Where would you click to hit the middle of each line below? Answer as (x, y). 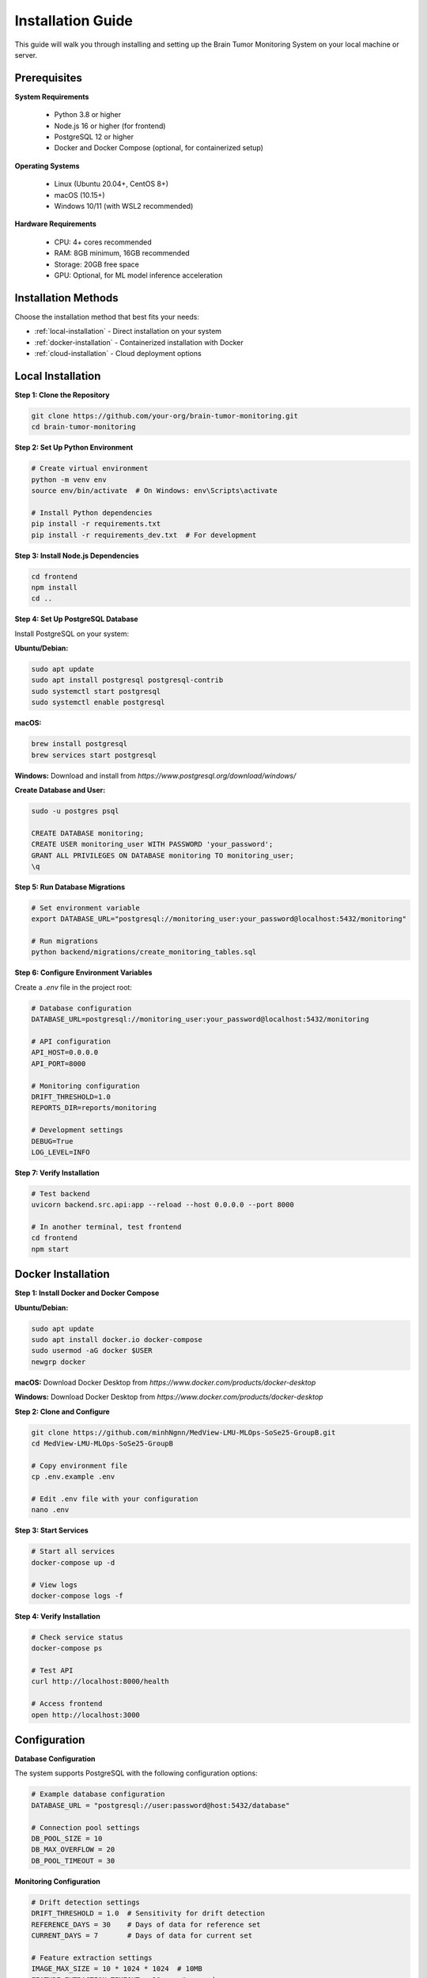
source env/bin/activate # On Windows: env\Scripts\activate (154, 491)
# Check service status (77, 1637)
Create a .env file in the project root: (73, 987)
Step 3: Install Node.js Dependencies (77, 555)
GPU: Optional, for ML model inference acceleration (138, 275)
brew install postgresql (79, 744)
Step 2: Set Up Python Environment (74, 448)
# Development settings (77, 1130)
